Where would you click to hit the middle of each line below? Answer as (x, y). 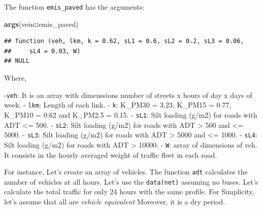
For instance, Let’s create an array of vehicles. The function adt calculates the (126, 172)
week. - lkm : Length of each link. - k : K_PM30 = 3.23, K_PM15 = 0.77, (118, 105)
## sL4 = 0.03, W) (42, 51)
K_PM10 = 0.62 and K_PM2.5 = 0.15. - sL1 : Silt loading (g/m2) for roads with (131, 114)
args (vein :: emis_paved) (41, 24)
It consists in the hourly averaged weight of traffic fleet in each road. (111, 154)
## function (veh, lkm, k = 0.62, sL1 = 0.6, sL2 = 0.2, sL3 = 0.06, (124, 41)
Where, (15, 78)
